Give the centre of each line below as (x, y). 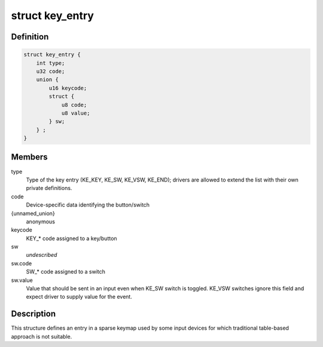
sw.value (22, 280)
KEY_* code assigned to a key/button (71, 238)
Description (33, 314)
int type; (51, 63)
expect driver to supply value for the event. (79, 297)
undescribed (42, 255)
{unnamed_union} (33, 213)
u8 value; (76, 113)
